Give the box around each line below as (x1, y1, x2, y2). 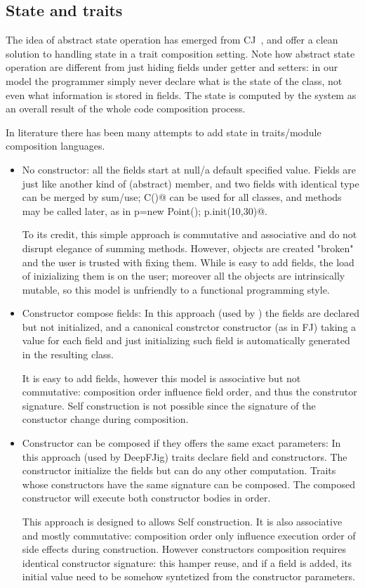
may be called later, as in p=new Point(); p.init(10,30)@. (22, 203, 267, 218)
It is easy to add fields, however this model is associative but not (22, 370, 301, 385)
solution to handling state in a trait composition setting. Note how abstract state (6, 46, 355, 60)
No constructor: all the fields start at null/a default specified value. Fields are (22, 162, 356, 176)
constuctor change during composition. (22, 412, 189, 426)
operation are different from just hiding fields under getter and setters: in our (6, 60, 338, 74)
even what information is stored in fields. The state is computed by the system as (6, 87, 357, 102)
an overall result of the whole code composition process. (6, 101, 246, 116)
